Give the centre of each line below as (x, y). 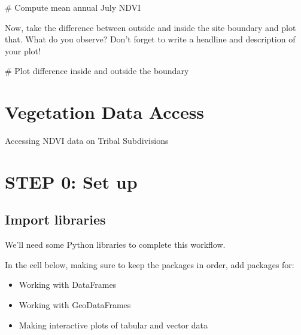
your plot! (23, 50)
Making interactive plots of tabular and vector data (113, 325)
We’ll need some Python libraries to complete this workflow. (115, 245)
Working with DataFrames (68, 285)
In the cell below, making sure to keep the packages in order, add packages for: (150, 264)
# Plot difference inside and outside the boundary (97, 71)
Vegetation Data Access (105, 112)
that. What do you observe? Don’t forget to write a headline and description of (150, 39)
